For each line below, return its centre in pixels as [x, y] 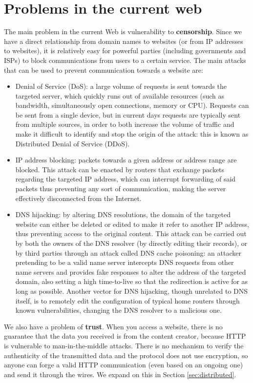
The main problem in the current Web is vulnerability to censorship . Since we [123, 31]
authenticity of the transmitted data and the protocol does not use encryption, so [126, 355]
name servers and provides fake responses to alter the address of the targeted [131, 272]
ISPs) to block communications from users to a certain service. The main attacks [125, 60]
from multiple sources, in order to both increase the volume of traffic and [125, 124]
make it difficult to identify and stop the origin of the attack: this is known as [132, 134]
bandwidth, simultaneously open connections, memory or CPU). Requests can [132, 105]
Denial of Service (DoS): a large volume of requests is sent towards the [121, 86]
